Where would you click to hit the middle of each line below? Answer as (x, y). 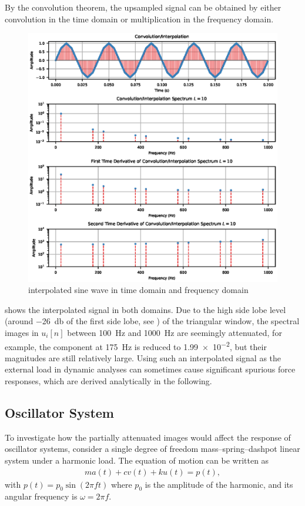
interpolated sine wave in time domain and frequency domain (138, 290)
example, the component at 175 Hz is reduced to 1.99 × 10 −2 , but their (136, 345)
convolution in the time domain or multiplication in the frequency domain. (139, 19)
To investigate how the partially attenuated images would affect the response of (148, 437)
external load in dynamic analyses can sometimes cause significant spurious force (150, 369)
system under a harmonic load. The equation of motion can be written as (137, 460)
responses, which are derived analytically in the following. (108, 380)
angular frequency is (41, 496)
